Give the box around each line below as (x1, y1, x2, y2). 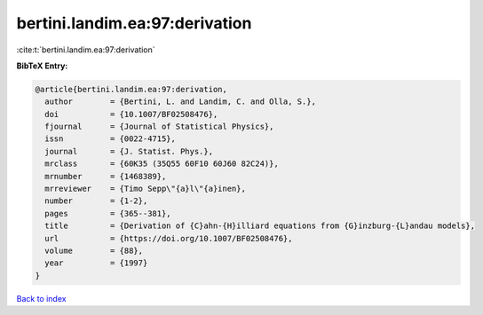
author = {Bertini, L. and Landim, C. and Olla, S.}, (44, 97, 317, 106)
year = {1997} (44, 258, 148, 268)
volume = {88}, (44, 246, 144, 256)
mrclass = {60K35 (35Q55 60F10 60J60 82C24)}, (44, 159, 279, 169)
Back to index (16, 293, 67, 303)
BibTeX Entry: (16, 60, 68, 71)
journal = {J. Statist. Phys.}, (44, 146, 213, 156)
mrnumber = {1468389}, (44, 171, 167, 181)
